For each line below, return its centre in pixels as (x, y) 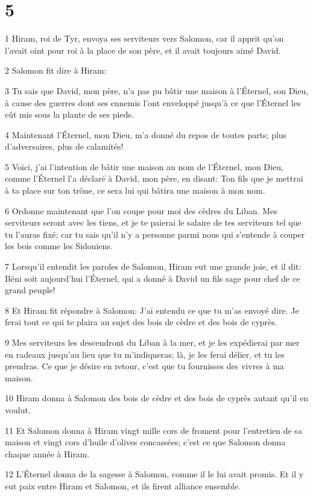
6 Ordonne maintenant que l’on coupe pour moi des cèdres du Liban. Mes (141, 210)
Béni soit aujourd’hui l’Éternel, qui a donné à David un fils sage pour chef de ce (153, 278)
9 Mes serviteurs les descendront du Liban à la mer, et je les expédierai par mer (152, 342)
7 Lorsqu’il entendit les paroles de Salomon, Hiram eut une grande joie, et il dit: (153, 266)
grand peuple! (30, 290)
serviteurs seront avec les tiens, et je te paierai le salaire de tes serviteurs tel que (153, 222)
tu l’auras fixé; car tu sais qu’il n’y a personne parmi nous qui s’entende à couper (155, 234)
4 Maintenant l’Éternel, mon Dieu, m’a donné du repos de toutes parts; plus (146, 134)
